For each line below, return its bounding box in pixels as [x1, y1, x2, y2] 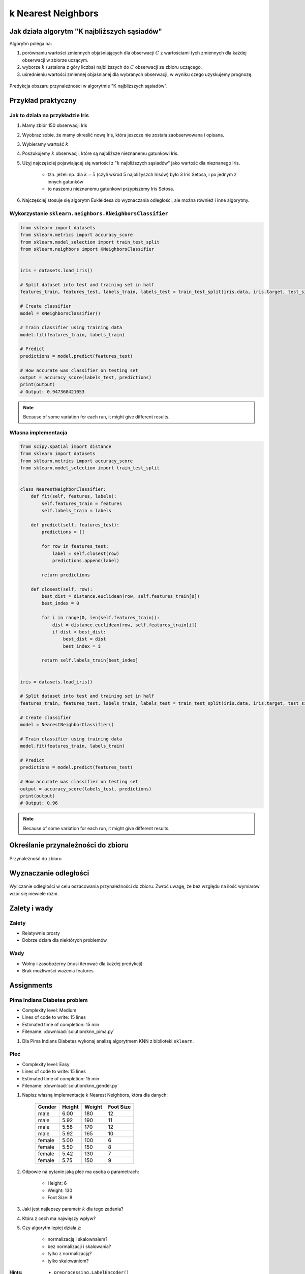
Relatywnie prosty [22, 930, 60, 936]
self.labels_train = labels [41, 508, 112, 514]
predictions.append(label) [52, 558, 119, 563]
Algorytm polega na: [9, 41, 52, 47]
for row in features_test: [41, 543, 109, 549]
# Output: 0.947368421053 [20, 389, 85, 394]
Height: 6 [47, 1180, 67, 1186]
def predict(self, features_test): [30, 522, 119, 528]
